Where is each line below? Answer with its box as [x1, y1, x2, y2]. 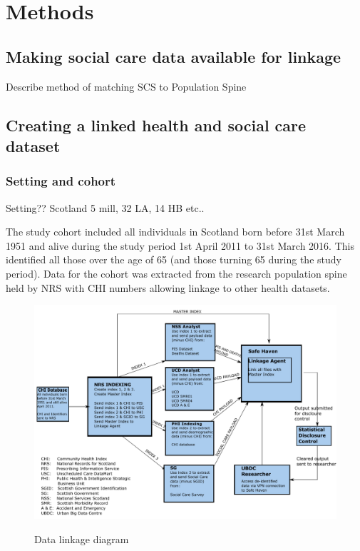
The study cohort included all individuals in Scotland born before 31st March [6, 224, 345, 239]
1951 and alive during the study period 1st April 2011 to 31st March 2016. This [6, 238, 354, 253]
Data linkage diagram [34, 531, 129, 546]
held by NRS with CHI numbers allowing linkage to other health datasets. [6, 280, 330, 295]
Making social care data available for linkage [6, 45, 341, 67]
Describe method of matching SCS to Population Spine [6, 79, 247, 93]
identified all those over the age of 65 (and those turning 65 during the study [6, 252, 341, 267]
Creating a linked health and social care [6, 113, 307, 136]
